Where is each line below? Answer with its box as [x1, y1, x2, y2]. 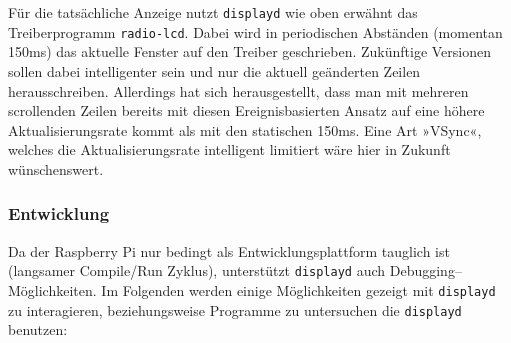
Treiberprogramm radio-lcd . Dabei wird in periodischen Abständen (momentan [8, 21, 503, 42]
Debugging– [389, 260, 462, 281]
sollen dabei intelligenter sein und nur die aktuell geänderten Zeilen [8, 60, 421, 81]
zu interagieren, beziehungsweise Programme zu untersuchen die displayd [8, 299, 462, 320]
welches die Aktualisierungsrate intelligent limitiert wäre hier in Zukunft [8, 139, 451, 160]
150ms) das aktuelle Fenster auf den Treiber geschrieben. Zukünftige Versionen [8, 41, 492, 62]
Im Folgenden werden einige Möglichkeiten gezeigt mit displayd [101, 279, 496, 300]
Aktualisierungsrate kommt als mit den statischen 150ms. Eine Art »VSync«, [8, 119, 482, 140]
